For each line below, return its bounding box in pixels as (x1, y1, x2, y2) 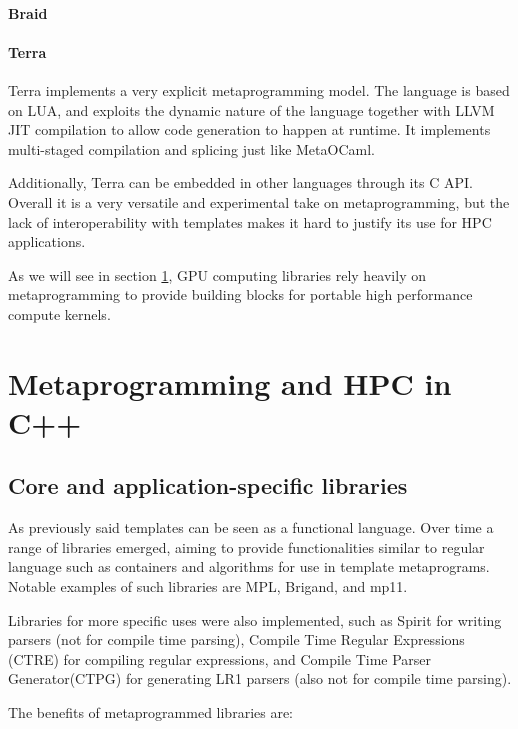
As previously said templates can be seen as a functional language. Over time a (8, 517, 494, 538)
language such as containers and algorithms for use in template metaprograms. (8, 556, 490, 577)
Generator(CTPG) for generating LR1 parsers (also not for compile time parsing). (8, 668, 512, 689)
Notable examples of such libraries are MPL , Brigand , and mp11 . (8, 576, 408, 597)
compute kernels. (8, 303, 111, 324)
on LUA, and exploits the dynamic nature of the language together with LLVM (8, 99, 495, 120)
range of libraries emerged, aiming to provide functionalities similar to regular (8, 536, 485, 557)
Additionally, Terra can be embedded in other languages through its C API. (8, 172, 473, 193)
